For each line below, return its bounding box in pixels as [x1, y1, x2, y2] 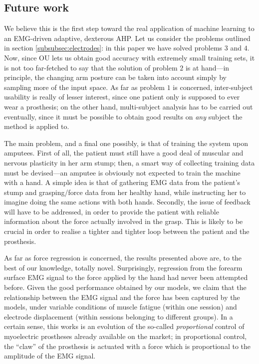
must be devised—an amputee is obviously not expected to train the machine [4, 167, 241, 177]
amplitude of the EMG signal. [4, 350, 96, 361]
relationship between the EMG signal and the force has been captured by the [4, 291, 240, 302]
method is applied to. [4, 121, 69, 131]
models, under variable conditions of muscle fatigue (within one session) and [4, 301, 237, 312]
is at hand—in [185, 62, 230, 72]
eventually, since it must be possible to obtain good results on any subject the [4, 111, 243, 121]
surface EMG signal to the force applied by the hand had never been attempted [4, 272, 248, 282]
